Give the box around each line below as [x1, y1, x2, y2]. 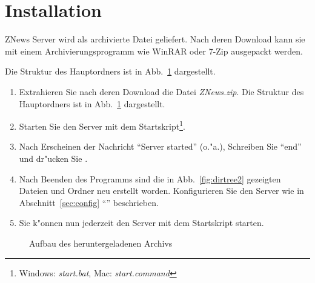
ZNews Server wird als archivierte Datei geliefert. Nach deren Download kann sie [5, 33, 305, 45]
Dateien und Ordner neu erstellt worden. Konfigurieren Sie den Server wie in [19, 184, 304, 197]
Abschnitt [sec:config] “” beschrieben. [19, 196, 159, 208]
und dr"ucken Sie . [19, 151, 88, 164]
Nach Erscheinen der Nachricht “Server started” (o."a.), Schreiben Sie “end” [19, 140, 302, 153]
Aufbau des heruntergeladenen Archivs [29, 236, 173, 249]
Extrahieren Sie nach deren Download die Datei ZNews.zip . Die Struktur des [19, 85, 304, 98]
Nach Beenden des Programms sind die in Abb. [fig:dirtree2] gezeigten [19, 172, 281, 185]
